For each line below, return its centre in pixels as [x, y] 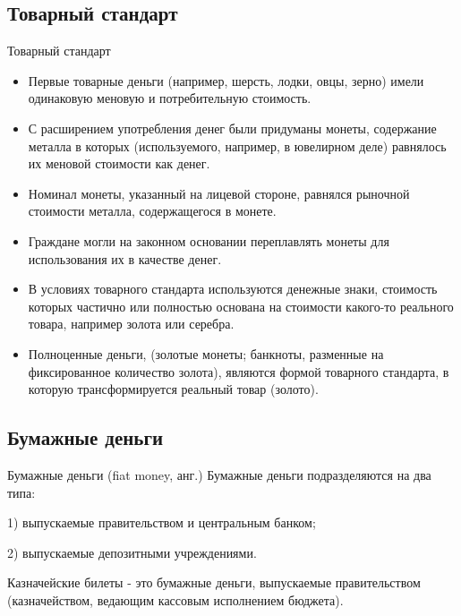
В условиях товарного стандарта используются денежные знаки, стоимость [233, 289]
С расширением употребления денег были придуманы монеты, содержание [232, 128]
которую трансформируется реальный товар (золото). [173, 389]
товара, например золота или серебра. [131, 324]
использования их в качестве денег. [125, 258]
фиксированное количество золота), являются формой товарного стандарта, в [239, 371]
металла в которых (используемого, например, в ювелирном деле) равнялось [237, 145]
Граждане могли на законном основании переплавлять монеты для [209, 240]
